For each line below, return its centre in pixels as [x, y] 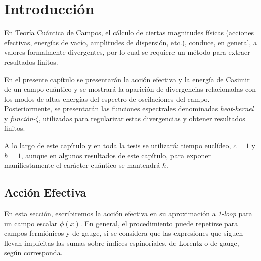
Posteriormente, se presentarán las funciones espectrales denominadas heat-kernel [129, 109]
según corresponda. [33, 253]
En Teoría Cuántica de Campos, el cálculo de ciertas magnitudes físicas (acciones [129, 32]
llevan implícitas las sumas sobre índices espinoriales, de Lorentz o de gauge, [122, 243]
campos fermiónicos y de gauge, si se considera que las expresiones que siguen [124, 233]
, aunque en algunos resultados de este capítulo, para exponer [116, 155]
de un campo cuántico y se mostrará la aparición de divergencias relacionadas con [130, 89]
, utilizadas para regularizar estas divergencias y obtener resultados [142, 118]
